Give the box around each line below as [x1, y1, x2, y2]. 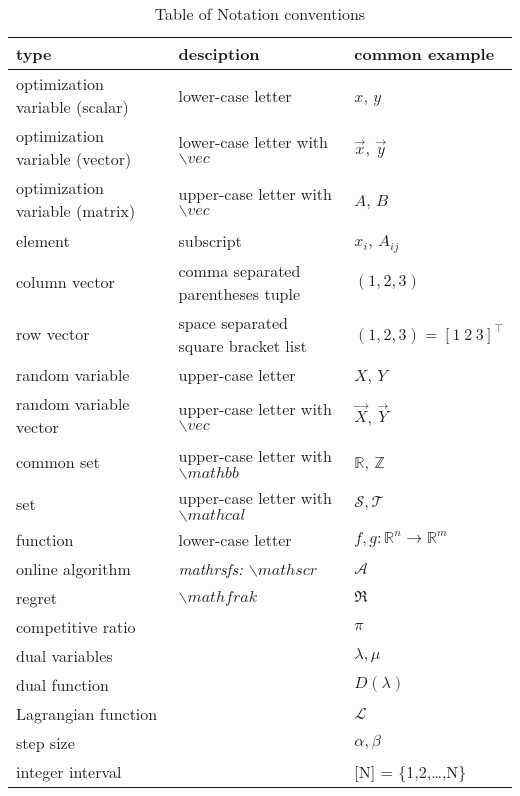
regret [16, 585, 57, 609]
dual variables [16, 643, 113, 667]
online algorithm [16, 556, 131, 580]
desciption [178, 42, 260, 65]
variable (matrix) [16, 199, 136, 222]
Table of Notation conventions [154, 2, 366, 25]
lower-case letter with [178, 129, 328, 153]
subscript [178, 228, 242, 252]
